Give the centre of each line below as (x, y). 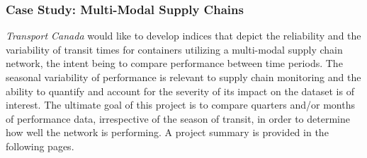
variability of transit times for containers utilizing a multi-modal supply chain (174, 49)
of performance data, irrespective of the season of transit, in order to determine (178, 118)
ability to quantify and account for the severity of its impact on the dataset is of (180, 91)
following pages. (40, 146)
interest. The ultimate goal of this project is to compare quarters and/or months (180, 105)
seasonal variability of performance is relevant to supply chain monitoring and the (183, 77)
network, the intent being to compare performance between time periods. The (174, 63)
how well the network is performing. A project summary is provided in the (167, 132)
